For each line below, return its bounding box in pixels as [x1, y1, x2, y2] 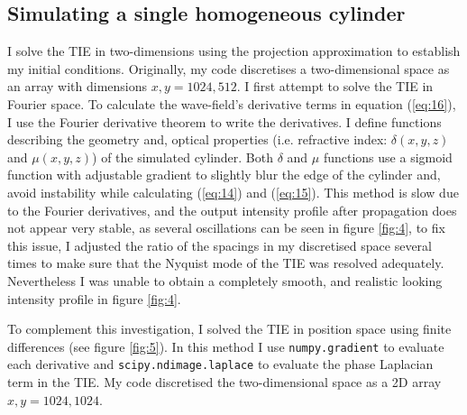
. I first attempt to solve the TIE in [236, 77, 434, 96]
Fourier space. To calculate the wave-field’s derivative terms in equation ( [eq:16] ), [7, 94, 456, 113]
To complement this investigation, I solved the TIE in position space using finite [7, 319, 452, 338]
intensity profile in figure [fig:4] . [7, 289, 181, 308]
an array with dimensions [7, 77, 148, 96]
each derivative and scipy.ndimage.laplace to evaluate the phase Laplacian [7, 355, 434, 373]
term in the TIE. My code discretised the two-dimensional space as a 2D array [7, 373, 442, 392]
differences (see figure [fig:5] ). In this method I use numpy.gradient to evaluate [7, 337, 444, 355]
